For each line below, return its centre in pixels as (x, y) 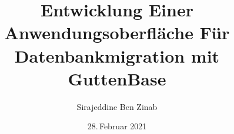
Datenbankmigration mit (117, 55)
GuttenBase (117, 78)
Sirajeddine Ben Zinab (117, 106)
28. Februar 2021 (117, 126)
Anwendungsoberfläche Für (117, 32)
